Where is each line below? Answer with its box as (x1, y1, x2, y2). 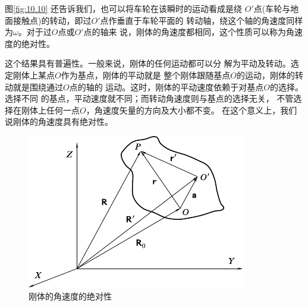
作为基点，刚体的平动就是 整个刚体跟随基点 (61, 68, 231, 81)
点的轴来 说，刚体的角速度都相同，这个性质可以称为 (83, 26, 287, 38)
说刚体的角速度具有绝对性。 (5, 115, 113, 128)
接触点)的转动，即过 (12, 14, 92, 26)
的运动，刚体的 (237, 68, 296, 81)
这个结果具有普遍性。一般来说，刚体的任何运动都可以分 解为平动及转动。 (5, 57, 291, 70)
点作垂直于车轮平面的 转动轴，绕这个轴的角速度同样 (100, 14, 303, 26)
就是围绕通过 (12, 80, 63, 93)
